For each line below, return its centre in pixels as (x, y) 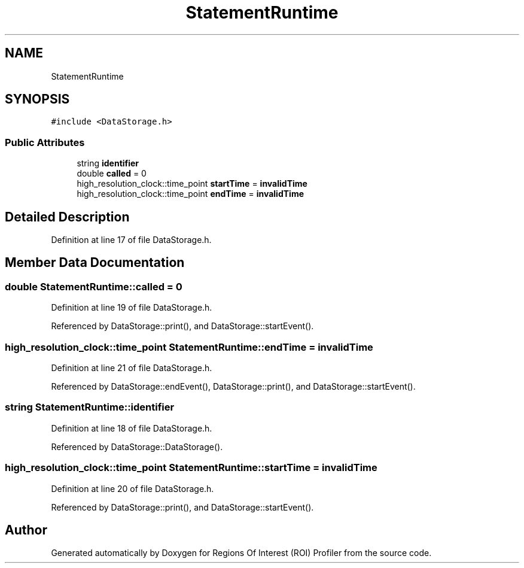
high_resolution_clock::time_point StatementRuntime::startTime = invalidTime (191, 468)
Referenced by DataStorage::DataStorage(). (137, 446)
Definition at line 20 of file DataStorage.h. (132, 488)
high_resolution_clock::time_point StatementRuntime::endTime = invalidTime (189, 347)
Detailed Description (67, 217)
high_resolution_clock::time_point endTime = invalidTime (190, 194)
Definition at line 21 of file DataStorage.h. (132, 368)
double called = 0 (112, 174)
